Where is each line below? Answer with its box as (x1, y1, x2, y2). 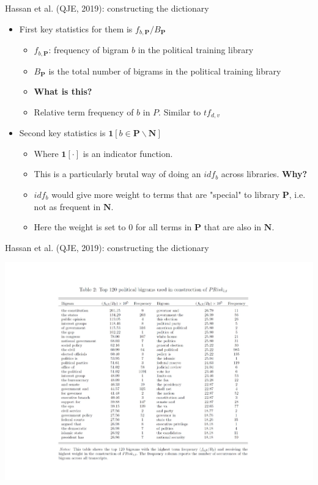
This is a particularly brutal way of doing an (34, 167, 201, 180)
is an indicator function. (83, 147, 173, 159)
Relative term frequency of (34, 105, 134, 118)
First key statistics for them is (19, 22, 133, 35)
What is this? (34, 85, 92, 98)
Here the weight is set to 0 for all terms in (34, 221, 192, 233)
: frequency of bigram (48, 43, 129, 56)
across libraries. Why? (221, 167, 308, 180)
